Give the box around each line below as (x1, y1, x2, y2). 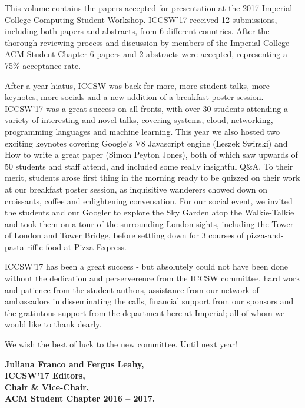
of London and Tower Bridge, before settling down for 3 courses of (5, 229, 244, 241)
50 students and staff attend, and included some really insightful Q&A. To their (5, 160, 293, 172)
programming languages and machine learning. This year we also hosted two (5, 125, 280, 137)
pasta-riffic (5, 240, 43, 253)
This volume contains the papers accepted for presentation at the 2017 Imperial (5, 2, 293, 14)
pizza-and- (246, 229, 284, 241)
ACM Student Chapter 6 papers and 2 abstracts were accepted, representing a (5, 48, 288, 60)
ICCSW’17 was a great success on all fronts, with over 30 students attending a (5, 102, 288, 114)
